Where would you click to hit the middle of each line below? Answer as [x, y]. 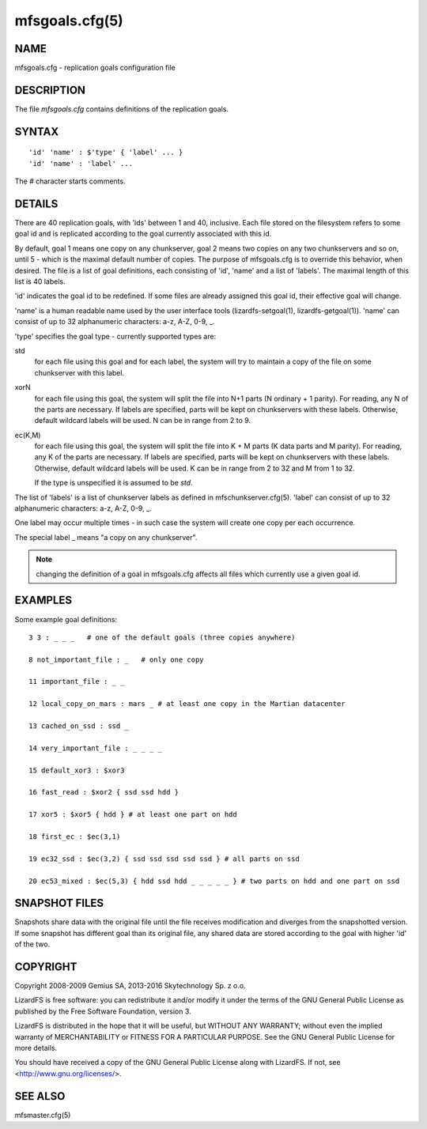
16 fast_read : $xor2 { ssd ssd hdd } [104, 792]
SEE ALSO [40, 1096]
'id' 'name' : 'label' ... [81, 163]
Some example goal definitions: [66, 619]
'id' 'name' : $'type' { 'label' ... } [106, 153]
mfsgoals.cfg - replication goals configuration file [95, 68]
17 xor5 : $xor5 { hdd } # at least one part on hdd [133, 815]
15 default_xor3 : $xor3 [77, 770]
